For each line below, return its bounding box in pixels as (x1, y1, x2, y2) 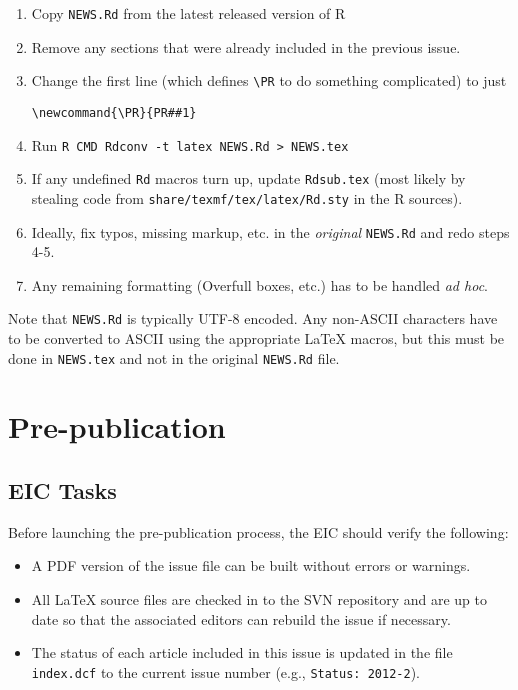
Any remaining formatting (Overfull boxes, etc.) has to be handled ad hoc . (31, 274, 488, 295)
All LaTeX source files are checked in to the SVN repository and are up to (31, 589, 487, 610)
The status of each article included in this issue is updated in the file (31, 642, 453, 663)
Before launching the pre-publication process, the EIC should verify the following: (8, 521, 509, 542)
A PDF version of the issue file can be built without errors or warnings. (31, 555, 471, 576)
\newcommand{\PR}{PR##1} (31, 105, 197, 120)
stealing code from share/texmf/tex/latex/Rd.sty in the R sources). (31, 187, 463, 208)
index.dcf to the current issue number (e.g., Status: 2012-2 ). (31, 661, 420, 682)
